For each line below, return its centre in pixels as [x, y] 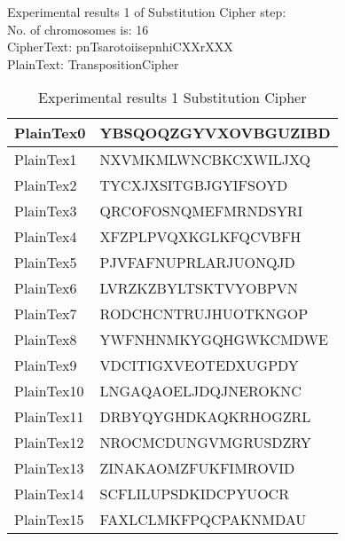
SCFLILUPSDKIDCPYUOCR [194, 494]
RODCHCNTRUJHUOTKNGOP [204, 314]
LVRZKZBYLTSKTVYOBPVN [199, 288]
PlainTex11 [49, 417]
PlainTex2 [46, 185]
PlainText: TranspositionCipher [93, 63]
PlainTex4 [46, 237]
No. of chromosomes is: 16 [78, 29]
